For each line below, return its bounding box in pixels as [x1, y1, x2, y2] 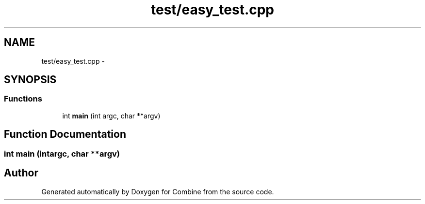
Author [4, 167, 38, 179]
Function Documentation [4, 128, 126, 141]
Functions [4, 94, 42, 104]
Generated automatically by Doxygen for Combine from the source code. [41, 187, 274, 196]
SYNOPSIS [4, 73, 57, 86]
